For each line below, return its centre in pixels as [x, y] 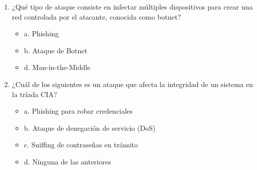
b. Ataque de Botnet [56, 50]
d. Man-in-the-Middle [57, 67]
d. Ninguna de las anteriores [67, 161]
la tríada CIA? [34, 94]
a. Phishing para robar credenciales [78, 111]
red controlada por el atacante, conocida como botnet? [96, 16]
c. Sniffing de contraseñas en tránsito [81, 145]
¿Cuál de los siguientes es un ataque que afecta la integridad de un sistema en [133, 84]
